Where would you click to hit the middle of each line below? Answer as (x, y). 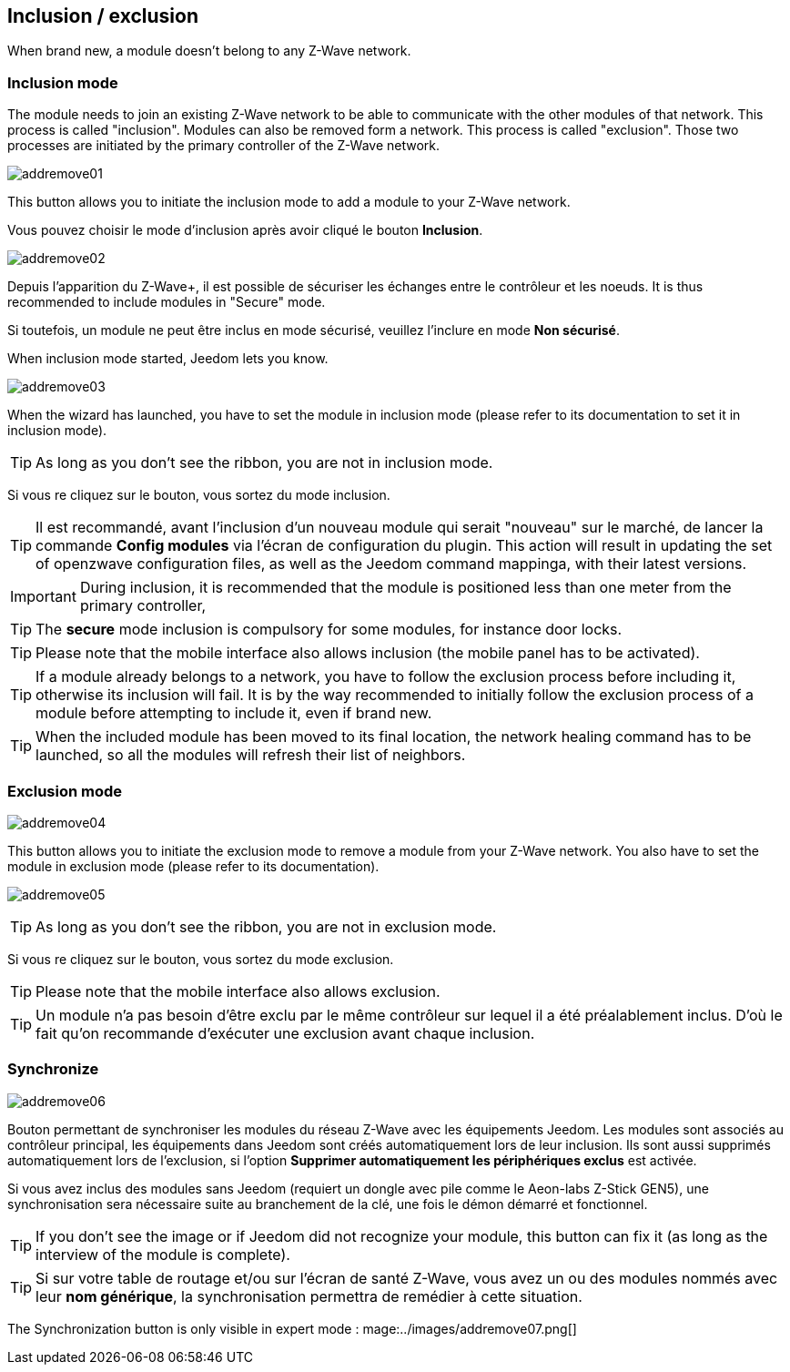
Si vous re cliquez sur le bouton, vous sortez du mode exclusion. (201, 959)
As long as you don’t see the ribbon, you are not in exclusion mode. (266, 926)
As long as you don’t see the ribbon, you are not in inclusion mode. (264, 463)
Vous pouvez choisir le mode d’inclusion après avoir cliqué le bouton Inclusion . (245, 230)
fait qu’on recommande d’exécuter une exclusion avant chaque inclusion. (285, 1033)
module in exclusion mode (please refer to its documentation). (193, 866)
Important (43, 597)
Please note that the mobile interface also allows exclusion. (238, 991)
